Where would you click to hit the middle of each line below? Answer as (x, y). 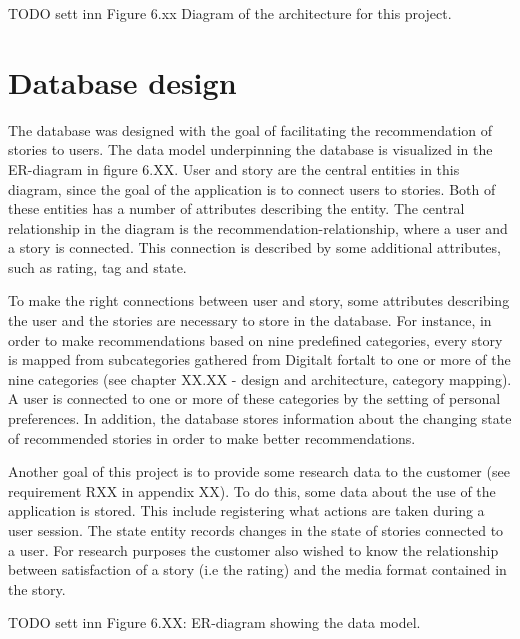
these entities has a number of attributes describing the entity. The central (236, 208)
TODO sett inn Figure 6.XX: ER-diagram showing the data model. (214, 622)
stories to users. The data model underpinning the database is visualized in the (250, 149)
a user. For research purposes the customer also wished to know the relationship (253, 549)
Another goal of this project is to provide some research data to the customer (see (259, 471)
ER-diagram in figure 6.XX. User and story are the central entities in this (234, 168)
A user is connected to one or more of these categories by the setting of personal (254, 398)
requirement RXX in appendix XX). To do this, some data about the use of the (252, 490)
